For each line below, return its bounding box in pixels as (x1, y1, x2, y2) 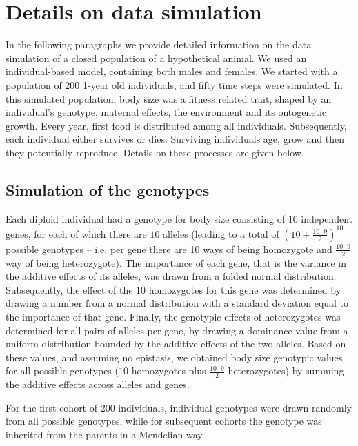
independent (301, 211, 352, 225)
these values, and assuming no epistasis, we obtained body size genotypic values (6, 349, 343, 364)
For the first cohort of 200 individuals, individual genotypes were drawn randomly (6, 400, 352, 414)
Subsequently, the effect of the (6, 282, 133, 296)
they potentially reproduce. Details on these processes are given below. (6, 145, 304, 159)
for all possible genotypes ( (6, 363, 119, 378)
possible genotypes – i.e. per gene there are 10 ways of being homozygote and (6, 241, 332, 256)
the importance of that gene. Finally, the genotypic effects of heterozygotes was (6, 309, 341, 323)
